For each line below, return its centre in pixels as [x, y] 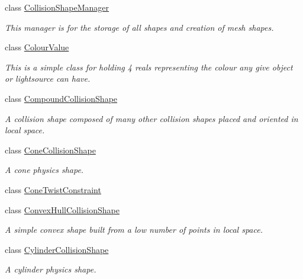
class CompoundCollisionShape [61, 98]
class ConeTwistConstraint [53, 189]
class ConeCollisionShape [50, 150]
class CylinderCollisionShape [57, 249]
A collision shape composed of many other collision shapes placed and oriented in [151, 118]
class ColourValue [37, 47]
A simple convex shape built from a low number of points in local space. [134, 230]
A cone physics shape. [44, 170]
